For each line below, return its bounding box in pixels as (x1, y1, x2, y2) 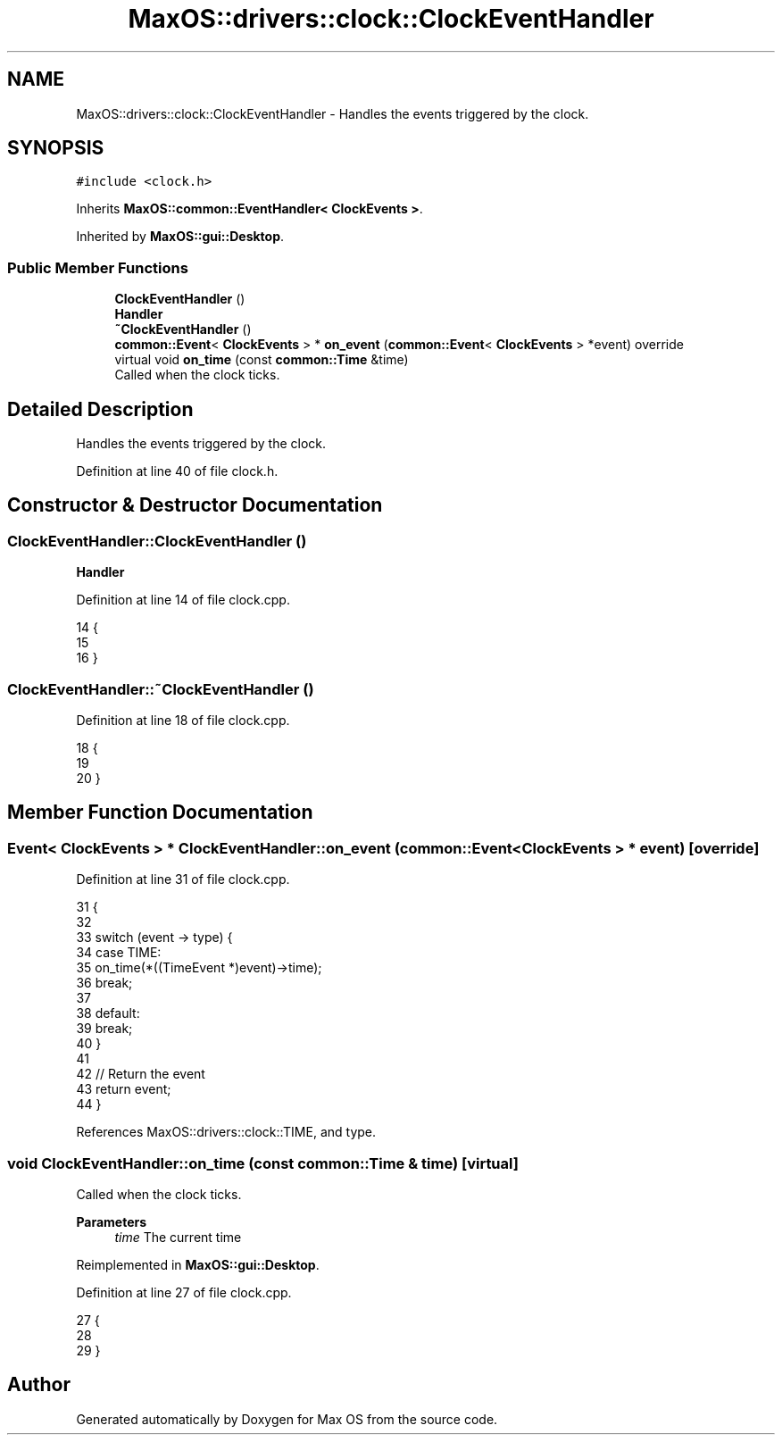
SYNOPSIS (7, 137, 104, 160)
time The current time (114, 1229, 242, 1245)
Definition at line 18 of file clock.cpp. (76, 713, 290, 728)
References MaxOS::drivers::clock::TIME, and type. (76, 1124, 377, 1140)
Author (7, 1373, 71, 1396)
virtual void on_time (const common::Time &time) (114, 352, 409, 368)
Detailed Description (7, 397, 194, 421)
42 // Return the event (76, 1066, 205, 1082)
